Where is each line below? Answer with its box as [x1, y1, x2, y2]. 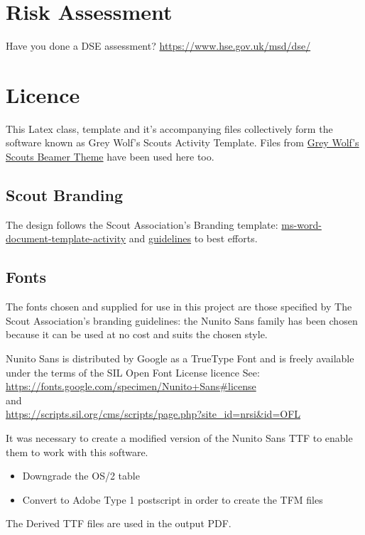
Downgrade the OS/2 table [22, 468, 140, 483]
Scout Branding [6, 184, 123, 206]
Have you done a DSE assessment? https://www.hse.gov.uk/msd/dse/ [6, 38, 311, 53]
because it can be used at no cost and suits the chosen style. [6, 327, 268, 342]
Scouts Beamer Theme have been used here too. [6, 149, 214, 164]
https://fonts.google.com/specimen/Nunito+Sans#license [6, 379, 256, 394]
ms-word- [281, 217, 322, 232]
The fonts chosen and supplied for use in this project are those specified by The [6, 299, 352, 314]
